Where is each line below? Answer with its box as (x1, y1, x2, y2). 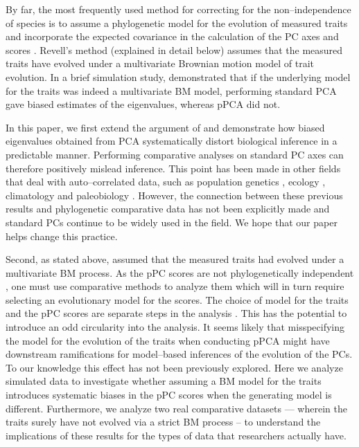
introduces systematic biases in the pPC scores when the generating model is (6, 387, 332, 402)
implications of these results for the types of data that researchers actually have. (6, 428, 347, 442)
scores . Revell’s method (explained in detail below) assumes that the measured (6, 42, 343, 57)
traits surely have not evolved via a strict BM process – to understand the (6, 414, 321, 429)
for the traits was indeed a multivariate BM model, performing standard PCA (6, 83, 337, 98)
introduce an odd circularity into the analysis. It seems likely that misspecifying (6, 320, 345, 334)
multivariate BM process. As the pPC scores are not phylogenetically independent (6, 265, 354, 280)
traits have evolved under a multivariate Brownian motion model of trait (6, 56, 314, 71)
